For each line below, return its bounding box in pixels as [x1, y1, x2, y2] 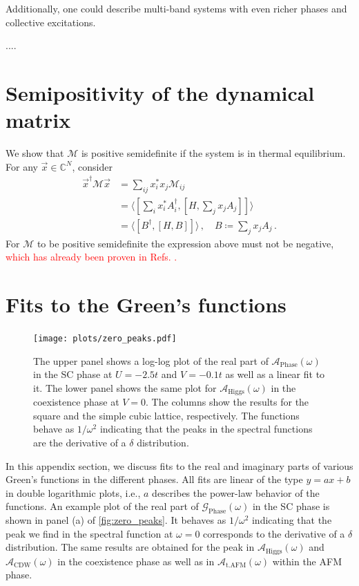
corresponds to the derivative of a [203, 526, 345, 540]
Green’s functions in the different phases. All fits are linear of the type [6, 472, 303, 486]
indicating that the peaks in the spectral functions [99, 422, 313, 436]
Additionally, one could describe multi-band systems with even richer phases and [6, 1, 347, 15]
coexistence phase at [33, 395, 119, 409]
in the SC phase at [33, 367, 113, 381]
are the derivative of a [33, 435, 126, 450]
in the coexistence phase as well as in [57, 554, 215, 568]
